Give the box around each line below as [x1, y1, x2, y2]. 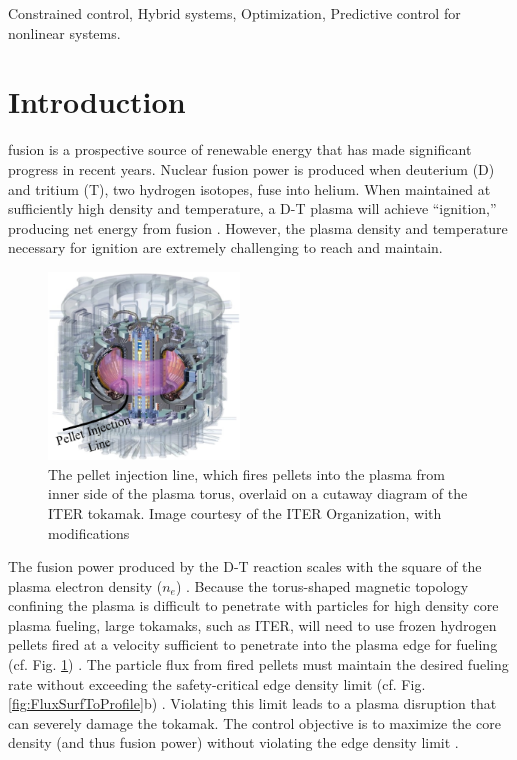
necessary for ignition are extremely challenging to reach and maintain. [8, 237, 443, 258]
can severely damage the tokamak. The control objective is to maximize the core [8, 712, 501, 733]
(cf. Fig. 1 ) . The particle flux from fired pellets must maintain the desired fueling [8, 654, 509, 675]
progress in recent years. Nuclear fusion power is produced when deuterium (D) [8, 158, 495, 179]
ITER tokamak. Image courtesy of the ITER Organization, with [48, 502, 442, 523]
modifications [48, 522, 130, 543]
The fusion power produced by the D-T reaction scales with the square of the [8, 556, 482, 577]
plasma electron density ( [8, 575, 163, 596]
